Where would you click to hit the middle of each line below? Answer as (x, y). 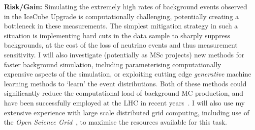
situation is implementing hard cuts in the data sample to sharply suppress (117, 35)
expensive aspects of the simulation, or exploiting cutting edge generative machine (128, 74)
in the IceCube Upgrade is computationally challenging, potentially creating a (121, 16)
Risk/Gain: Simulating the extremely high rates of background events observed (126, 6)
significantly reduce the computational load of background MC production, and (124, 93)
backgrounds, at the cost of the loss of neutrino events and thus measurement (121, 45)
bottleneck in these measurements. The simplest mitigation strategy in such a (121, 26)
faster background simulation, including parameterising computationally (113, 64)
